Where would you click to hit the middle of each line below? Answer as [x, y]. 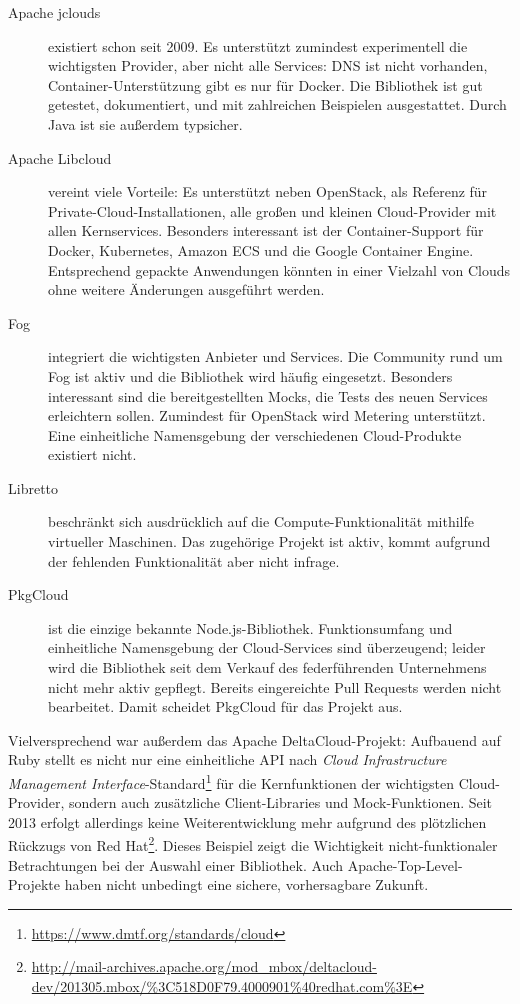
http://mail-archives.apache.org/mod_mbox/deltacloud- [204, 966]
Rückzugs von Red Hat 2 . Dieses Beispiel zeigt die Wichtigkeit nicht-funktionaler [253, 844]
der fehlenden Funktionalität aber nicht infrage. [194, 560]
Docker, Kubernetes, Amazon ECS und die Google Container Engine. [261, 249]
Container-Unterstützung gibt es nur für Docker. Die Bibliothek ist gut [265, 84]
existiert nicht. [92, 454]
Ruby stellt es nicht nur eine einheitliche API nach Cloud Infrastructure [227, 759]
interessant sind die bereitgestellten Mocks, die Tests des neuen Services [268, 395]
